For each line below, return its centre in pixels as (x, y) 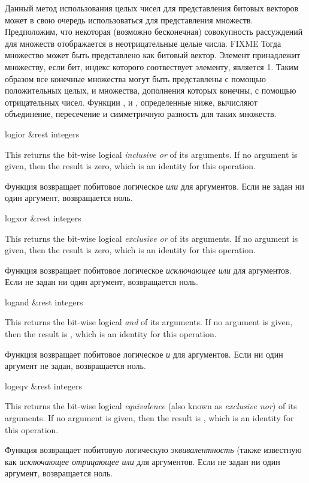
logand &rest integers (44, 301)
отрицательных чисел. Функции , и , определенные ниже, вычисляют (131, 102)
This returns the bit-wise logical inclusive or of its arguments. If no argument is (151, 154)
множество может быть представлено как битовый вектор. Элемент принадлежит (153, 55)
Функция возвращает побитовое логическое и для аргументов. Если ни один (144, 354)
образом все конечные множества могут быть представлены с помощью (135, 78)
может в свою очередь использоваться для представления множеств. (129, 19)
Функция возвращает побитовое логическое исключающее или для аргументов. (148, 270)
